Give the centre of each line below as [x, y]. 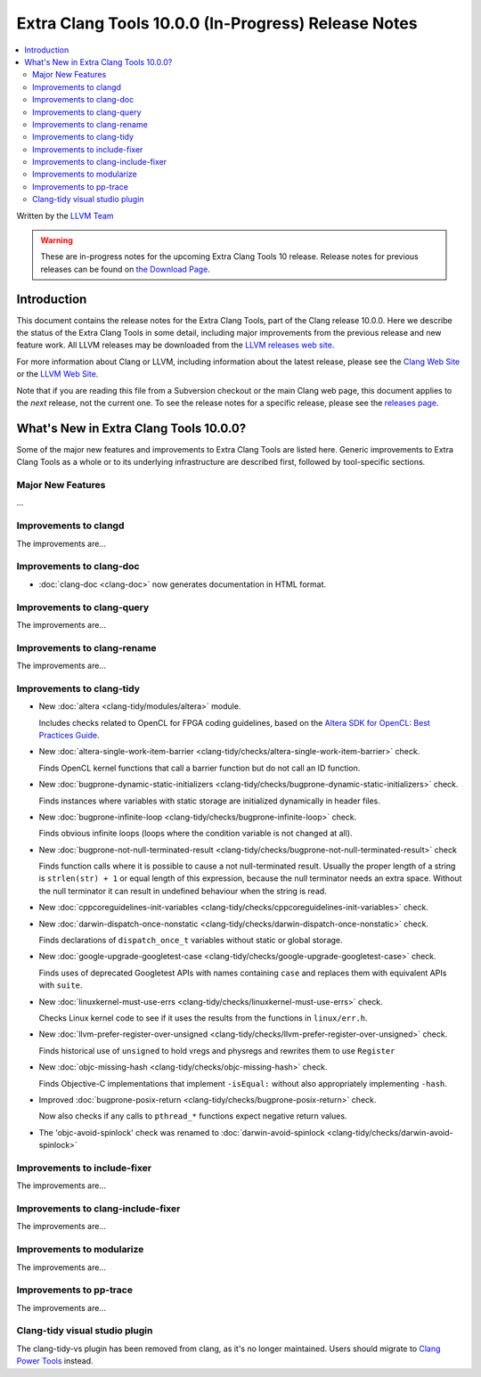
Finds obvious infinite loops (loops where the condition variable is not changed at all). [196, 834]
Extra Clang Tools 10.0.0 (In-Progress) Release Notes [217, 23]
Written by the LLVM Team [65, 216]
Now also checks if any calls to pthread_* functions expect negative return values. [193, 1116]
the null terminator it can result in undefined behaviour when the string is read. [183, 891]
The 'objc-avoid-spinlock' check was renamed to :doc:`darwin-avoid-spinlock [182, 1132]
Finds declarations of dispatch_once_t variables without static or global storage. [191, 941]
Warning [57, 240]
